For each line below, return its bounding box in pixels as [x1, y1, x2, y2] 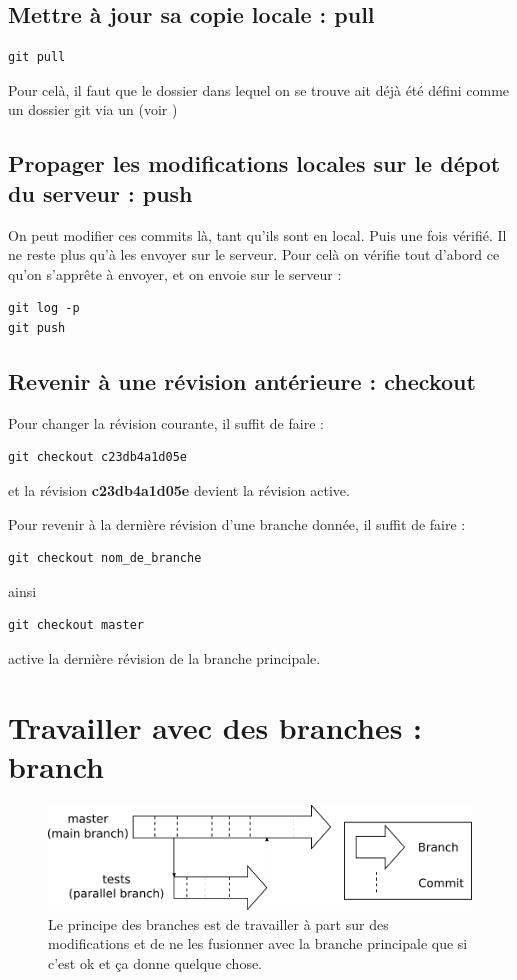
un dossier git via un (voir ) [8, 99, 178, 120]
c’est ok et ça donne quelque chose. [48, 952, 263, 973]
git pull [8, 50, 66, 65]
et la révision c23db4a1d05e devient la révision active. [8, 479, 350, 500]
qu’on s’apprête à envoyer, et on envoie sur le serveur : [8, 263, 342, 284]
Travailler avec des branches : [8, 706, 423, 747]
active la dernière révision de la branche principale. [8, 647, 321, 668]
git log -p [8, 301, 80, 316]
